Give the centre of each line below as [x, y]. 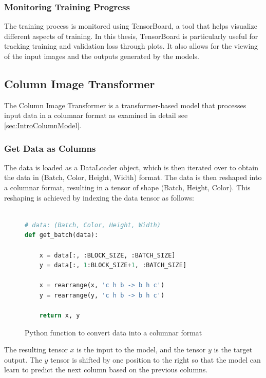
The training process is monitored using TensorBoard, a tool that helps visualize [131, 26]
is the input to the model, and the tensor [141, 350]
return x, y [60, 316]
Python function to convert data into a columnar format [113, 332]
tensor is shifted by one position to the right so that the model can [156, 359]
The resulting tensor [36, 350]
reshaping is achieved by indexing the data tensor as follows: [99, 197]
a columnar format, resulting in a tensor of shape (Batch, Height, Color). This [127, 187]
